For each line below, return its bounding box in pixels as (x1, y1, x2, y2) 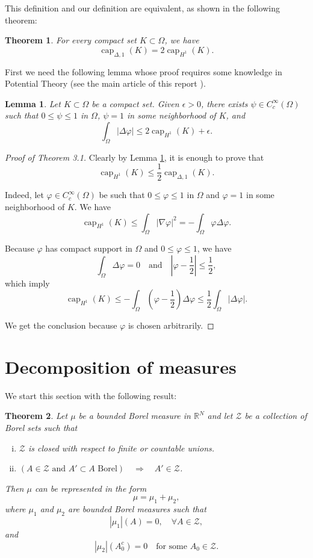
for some (156, 542, 188, 551)
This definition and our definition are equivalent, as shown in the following (5, 2, 280, 14)
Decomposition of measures (5, 354, 237, 379)
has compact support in (45, 242, 132, 255)
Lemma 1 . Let (5, 97, 61, 110)
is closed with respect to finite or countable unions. (28, 441, 215, 454)
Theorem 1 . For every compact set (5, 34, 137, 46)
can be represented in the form (34, 482, 147, 494)
